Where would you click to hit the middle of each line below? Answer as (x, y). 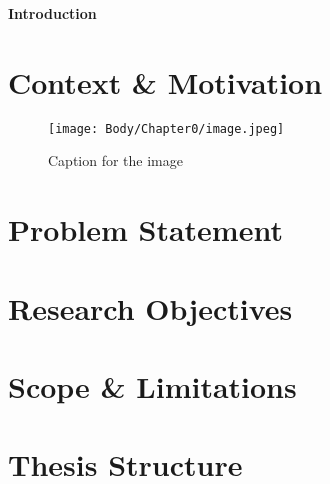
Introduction (52, 13)
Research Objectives (150, 307)
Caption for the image (115, 160)
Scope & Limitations (152, 385)
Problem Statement (145, 229)
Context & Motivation (165, 81)
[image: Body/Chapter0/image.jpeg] (166, 128)
